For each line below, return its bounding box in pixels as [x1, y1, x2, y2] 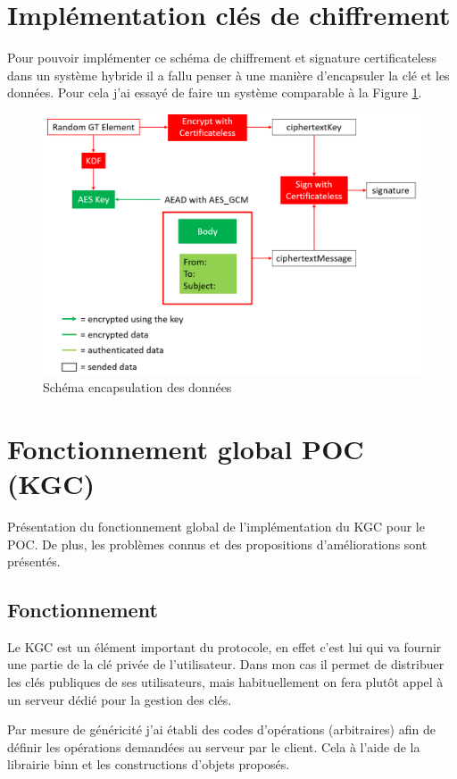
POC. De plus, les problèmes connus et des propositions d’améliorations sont [7, 534, 428, 553]
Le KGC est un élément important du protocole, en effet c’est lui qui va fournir [7, 637, 442, 656]
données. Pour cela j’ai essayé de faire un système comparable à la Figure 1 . [7, 83, 422, 102]
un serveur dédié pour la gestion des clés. [7, 690, 232, 708]
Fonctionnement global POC [7, 430, 364, 466]
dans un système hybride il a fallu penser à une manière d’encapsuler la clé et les [7, 65, 450, 84]
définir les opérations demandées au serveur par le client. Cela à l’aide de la [7, 737, 420, 756]
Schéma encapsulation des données [43, 378, 232, 396]
